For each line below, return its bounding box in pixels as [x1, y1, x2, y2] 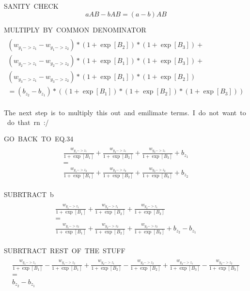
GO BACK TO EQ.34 [4, 133, 74, 143]
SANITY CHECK [4, 1, 59, 11]
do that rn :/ [7, 117, 49, 127]
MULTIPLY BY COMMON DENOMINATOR [4, 24, 146, 34]
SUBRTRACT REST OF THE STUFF [4, 245, 125, 255]
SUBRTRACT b [4, 189, 54, 199]
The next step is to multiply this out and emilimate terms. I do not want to [4, 107, 246, 118]
